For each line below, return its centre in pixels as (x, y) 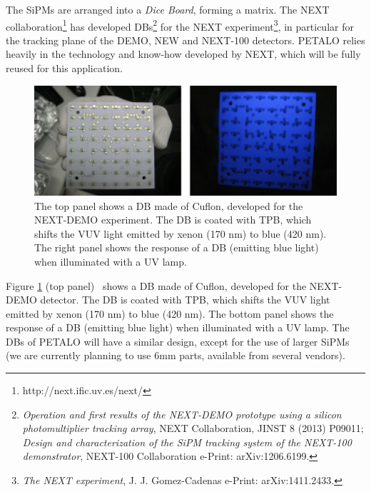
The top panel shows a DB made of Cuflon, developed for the (169, 205)
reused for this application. (64, 68)
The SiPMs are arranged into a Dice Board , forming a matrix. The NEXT (168, 9)
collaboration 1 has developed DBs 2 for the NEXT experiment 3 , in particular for (180, 25)
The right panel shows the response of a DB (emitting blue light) (177, 247)
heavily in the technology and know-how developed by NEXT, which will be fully (183, 54)
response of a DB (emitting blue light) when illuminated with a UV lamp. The (178, 327)
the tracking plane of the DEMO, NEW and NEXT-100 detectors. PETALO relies (185, 40)
